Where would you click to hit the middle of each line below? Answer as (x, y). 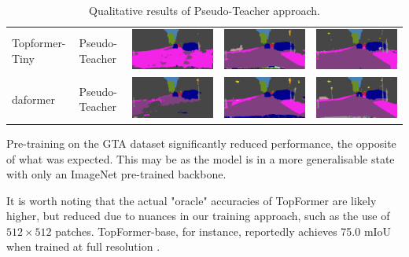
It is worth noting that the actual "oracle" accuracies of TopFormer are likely (192, 200)
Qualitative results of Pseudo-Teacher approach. (204, 10)
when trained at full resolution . (83, 246)
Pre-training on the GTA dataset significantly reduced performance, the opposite (201, 143)
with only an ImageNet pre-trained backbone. (116, 174)
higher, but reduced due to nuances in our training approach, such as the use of (198, 216)
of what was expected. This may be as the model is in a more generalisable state (201, 158)
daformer (33, 99)
